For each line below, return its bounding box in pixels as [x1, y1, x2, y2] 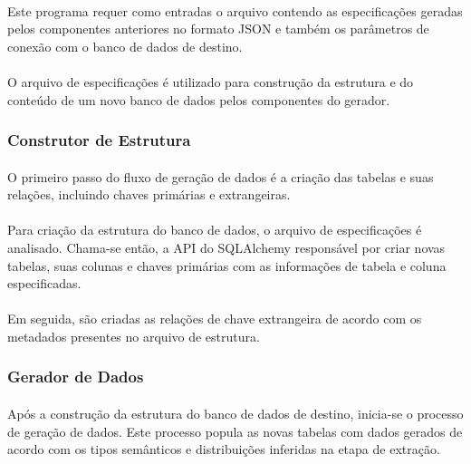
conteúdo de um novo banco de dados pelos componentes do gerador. [7, 90, 390, 109]
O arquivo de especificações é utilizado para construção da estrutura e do [7, 72, 414, 91]
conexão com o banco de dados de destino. [7, 36, 243, 55]
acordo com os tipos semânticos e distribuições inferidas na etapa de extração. [7, 440, 440, 459]
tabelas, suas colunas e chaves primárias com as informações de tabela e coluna [7, 256, 447, 275]
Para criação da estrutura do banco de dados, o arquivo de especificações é [7, 220, 422, 239]
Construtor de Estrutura [7, 129, 191, 151]
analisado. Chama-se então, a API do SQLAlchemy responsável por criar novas [7, 237, 446, 256]
